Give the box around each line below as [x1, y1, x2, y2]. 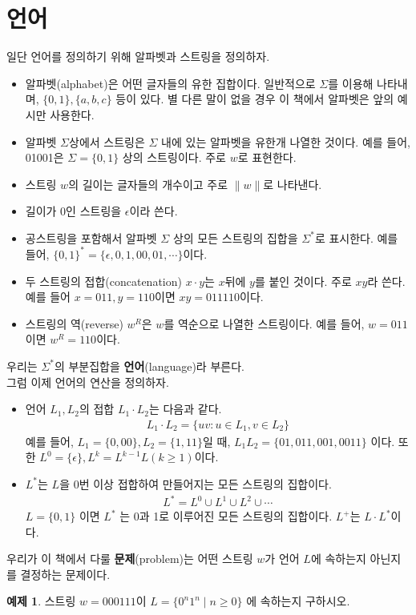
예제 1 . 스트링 [6, 593, 76, 609]
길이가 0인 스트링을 [25, 203, 122, 219]
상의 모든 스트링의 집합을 [172, 229, 298, 246]
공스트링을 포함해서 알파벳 [25, 229, 157, 246]
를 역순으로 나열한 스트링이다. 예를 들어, [164, 315, 365, 332]
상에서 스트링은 [69, 133, 145, 150]
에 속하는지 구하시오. [246, 593, 350, 609]
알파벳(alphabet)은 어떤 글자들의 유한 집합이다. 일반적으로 [25, 74, 316, 91]
